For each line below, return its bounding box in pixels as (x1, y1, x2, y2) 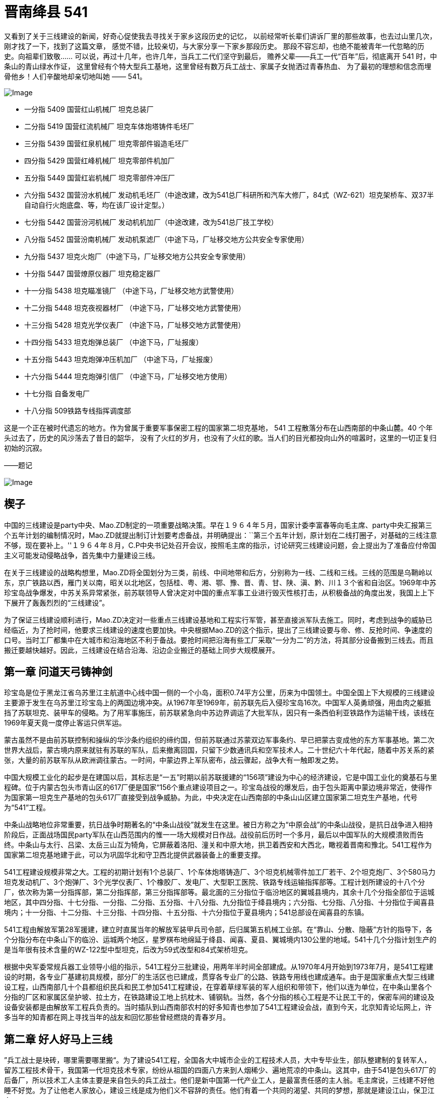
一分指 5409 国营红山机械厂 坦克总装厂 (24, 104, 154, 113)
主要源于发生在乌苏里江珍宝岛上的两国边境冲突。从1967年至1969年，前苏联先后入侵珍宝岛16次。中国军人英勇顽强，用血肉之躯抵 (4, 698, 431, 707)
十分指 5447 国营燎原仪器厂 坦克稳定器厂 (24, 269, 161, 278)
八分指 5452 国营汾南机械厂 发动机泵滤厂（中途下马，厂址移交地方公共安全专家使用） (24, 234, 309, 243)
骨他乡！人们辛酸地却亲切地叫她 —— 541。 (4, 72, 147, 81)
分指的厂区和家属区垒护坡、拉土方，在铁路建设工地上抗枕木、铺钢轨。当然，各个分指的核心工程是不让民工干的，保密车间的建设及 (4, 993, 434, 1002)
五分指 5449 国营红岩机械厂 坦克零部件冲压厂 (24, 173, 175, 182)
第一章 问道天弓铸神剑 (4, 665, 112, 679)
